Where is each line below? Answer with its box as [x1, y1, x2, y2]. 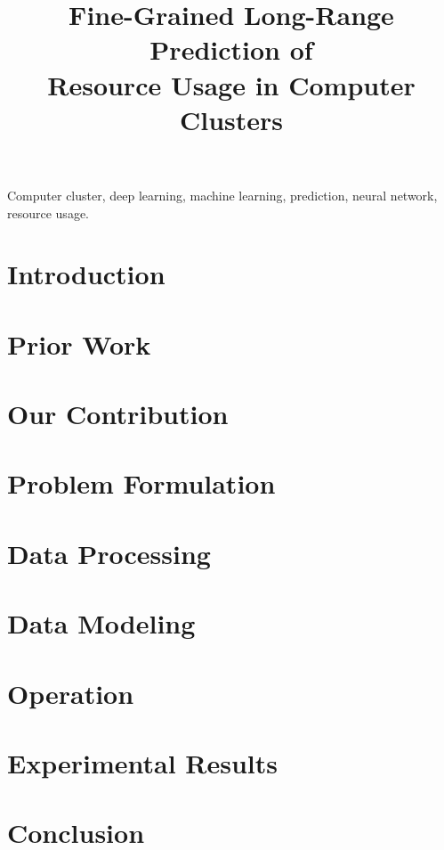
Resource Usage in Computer [47, 66, 416, 102]
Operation [7, 674, 134, 711]
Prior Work [7, 325, 151, 362]
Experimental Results [7, 744, 278, 781]
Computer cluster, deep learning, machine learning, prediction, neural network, [7, 185, 438, 204]
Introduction [7, 256, 165, 292]
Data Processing [7, 535, 211, 571]
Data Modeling [7, 605, 196, 642]
